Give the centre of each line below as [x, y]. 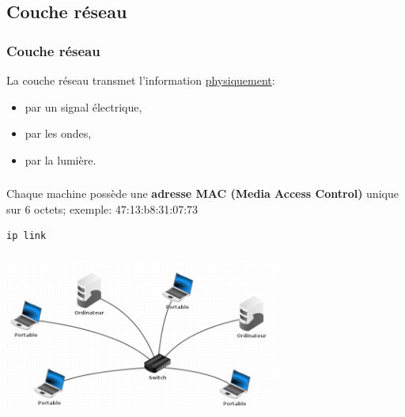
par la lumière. [61, 159]
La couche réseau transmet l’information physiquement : [141, 80]
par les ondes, [58, 133]
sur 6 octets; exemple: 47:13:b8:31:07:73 [102, 208]
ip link [26, 236]
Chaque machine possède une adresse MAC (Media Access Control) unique [202, 193]
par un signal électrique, [83, 106]
